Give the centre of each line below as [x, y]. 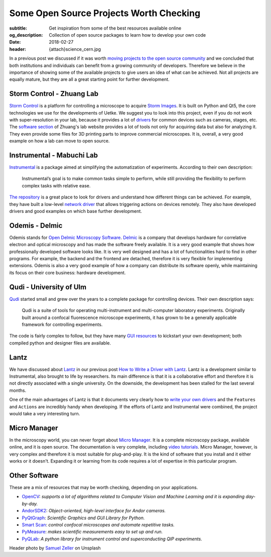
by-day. [30, 504]
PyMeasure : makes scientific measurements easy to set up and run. [92, 532]
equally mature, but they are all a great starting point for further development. [90, 79]
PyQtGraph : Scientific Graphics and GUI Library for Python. [83, 518]
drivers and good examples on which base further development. [76, 211]
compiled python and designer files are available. [60, 343]
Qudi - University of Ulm [48, 287]
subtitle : [18, 28]
